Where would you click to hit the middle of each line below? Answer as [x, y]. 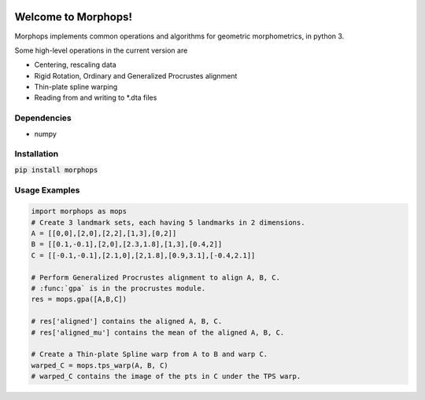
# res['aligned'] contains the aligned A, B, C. [127, 321]
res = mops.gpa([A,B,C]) [79, 299]
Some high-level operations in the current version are [101, 50]
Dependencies [43, 118]
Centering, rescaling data [75, 65]
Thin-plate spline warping [76, 87]
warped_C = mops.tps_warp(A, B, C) [100, 365]
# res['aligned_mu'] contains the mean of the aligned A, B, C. [158, 332]
